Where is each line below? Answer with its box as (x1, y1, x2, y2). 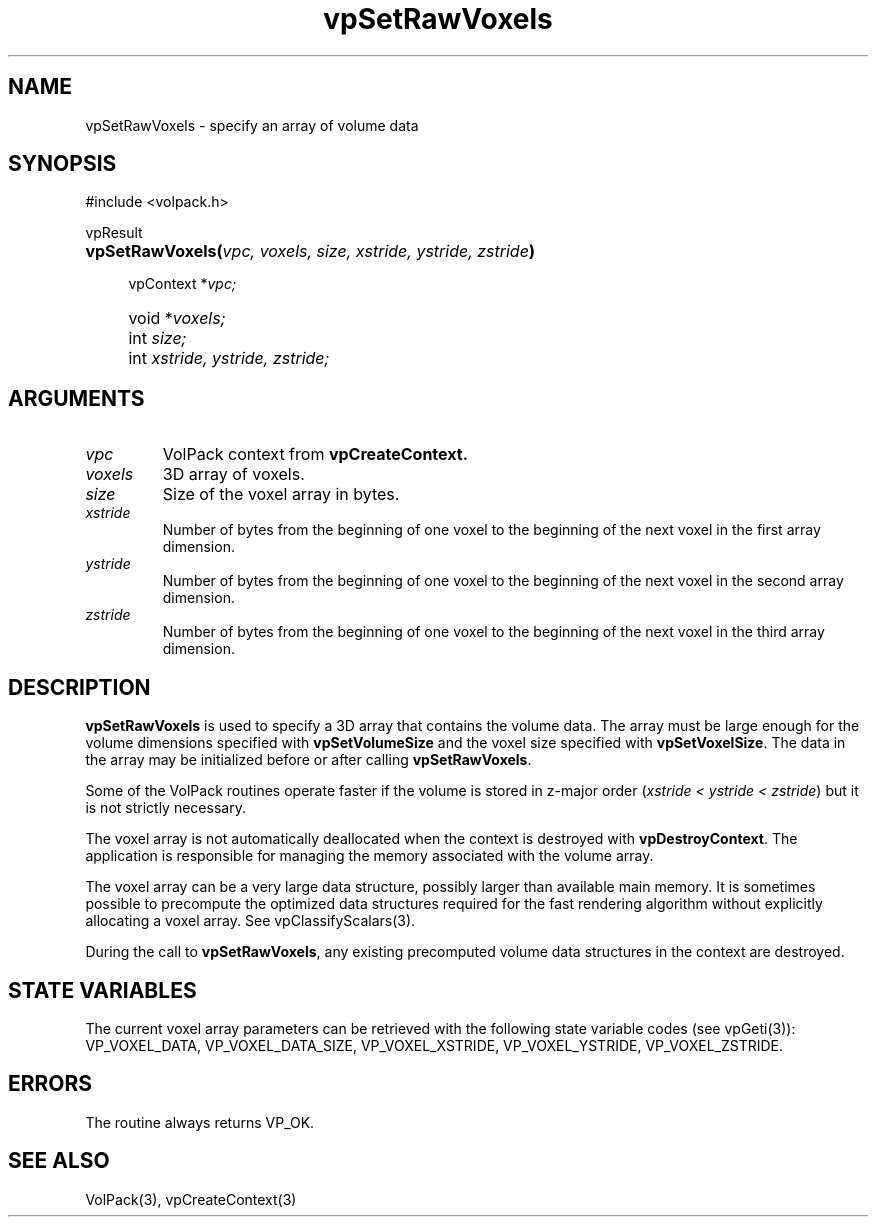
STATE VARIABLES (8, 977, 197, 1003)
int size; (128, 328, 187, 349)
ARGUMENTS (8, 385, 145, 411)
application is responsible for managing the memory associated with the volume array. (85, 847, 654, 865)
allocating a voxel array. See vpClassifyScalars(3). (85, 912, 416, 930)
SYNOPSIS (8, 151, 117, 177)
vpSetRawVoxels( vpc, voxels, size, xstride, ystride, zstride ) (85, 241, 535, 262)
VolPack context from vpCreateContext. (162, 444, 468, 465)
